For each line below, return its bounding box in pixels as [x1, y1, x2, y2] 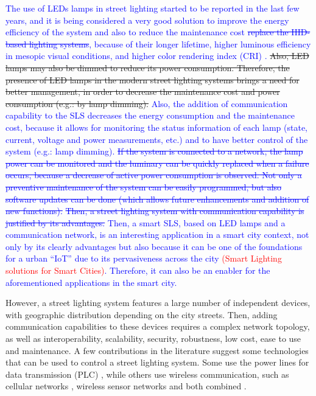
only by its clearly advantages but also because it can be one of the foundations [5, 240, 303, 252]
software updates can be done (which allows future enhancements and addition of [5, 192, 309, 205]
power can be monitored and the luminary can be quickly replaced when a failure [5, 156, 309, 169]
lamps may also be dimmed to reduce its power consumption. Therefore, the [5, 61, 290, 74]
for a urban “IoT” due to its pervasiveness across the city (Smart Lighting [5, 252, 282, 265]
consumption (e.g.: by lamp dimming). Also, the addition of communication [5, 97, 288, 109]
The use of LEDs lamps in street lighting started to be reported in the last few [5, 2, 300, 14]
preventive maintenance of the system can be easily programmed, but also [5, 180, 282, 193]
